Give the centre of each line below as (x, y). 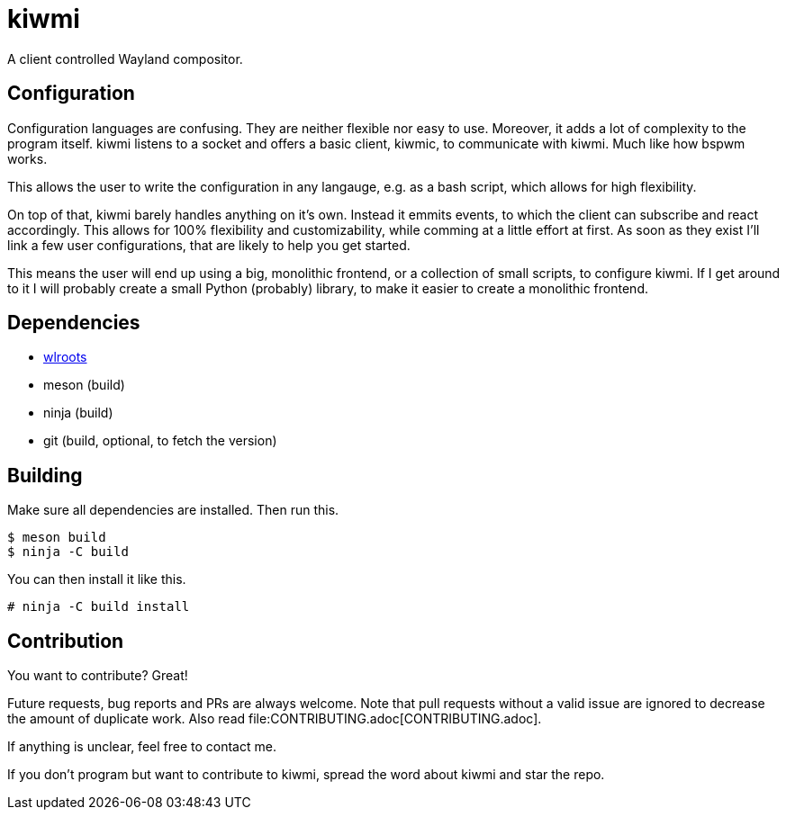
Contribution (66, 641)
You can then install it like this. (97, 579)
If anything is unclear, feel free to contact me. (142, 747)
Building (45, 475)
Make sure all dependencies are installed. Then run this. (173, 510)
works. (27, 158)
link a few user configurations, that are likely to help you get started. (209, 245)
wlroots (65, 357)
